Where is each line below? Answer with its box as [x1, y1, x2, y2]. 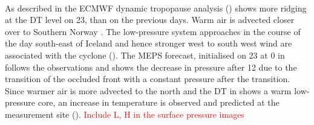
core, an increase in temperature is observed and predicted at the [38, 96, 280, 109]
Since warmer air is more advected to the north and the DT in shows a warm [5, 84, 292, 97]
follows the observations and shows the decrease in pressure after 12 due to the [5, 60, 297, 73]
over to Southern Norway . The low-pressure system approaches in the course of [5, 25, 301, 37]
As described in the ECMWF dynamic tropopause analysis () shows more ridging [5, 1, 307, 14]
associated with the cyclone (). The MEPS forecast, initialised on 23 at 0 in [5, 48, 285, 61]
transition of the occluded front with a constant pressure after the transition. [5, 72, 290, 85]
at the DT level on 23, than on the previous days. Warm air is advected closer [5, 13, 295, 26]
